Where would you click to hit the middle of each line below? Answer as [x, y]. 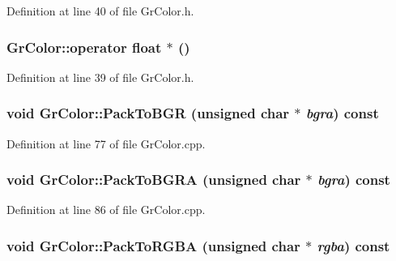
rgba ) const [353, 245]
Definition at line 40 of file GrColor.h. [100, 11]
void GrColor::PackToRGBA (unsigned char [153, 245]
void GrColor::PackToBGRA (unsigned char [154, 180]
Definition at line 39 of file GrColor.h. [100, 77]
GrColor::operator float [84, 47]
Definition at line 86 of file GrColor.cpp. [106, 210]
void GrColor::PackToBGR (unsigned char [148, 113]
